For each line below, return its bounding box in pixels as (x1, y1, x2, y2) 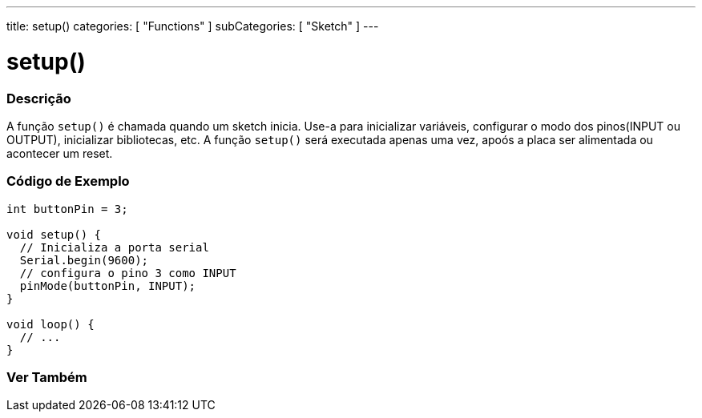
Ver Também (6, 369, 87, 385)
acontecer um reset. (6, 146, 113, 160)
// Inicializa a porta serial (19, 240, 209, 254)
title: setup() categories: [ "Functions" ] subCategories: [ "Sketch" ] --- (6, 19, 379, 33)
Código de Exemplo (6, 173, 130, 190)
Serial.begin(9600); (19, 253, 149, 267)
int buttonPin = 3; (6, 202, 128, 215)
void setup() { (6, 227, 102, 241)
